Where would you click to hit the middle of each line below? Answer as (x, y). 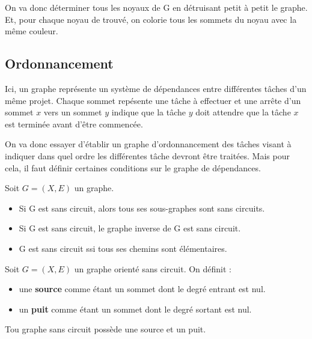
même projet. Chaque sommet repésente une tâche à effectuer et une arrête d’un (153, 100)
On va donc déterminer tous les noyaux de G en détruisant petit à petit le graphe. (156, 7)
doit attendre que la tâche (243, 112)
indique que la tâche (148, 112)
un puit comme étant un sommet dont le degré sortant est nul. (135, 309)
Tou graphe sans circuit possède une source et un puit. (106, 329)
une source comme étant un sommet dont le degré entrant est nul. (142, 289)
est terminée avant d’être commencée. (74, 124)
